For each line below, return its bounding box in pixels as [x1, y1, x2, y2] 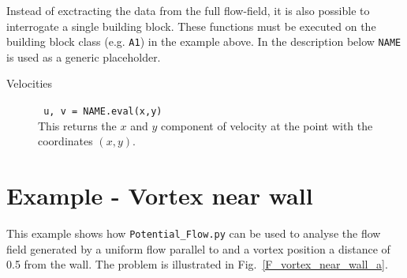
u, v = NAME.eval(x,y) [43, 106, 162, 118]
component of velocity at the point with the [160, 117, 373, 133]
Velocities [6, 75, 53, 92]
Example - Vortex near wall [6, 179, 313, 212]
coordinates [38, 133, 93, 149]
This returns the [38, 117, 117, 133]
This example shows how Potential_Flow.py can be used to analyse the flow [6, 225, 381, 241]
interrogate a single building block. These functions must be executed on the [6, 17, 376, 34]
